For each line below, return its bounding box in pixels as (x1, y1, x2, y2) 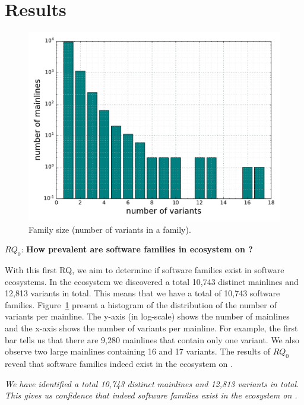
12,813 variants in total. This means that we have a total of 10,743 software (5, 287, 280, 299)
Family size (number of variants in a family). (28, 223, 191, 235)
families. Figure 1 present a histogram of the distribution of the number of (5, 298, 277, 311)
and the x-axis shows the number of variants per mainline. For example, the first (5, 322, 298, 334)
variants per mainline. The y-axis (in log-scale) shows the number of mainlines (5, 310, 290, 322)
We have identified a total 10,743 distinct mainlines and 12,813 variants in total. (5, 377, 299, 390)
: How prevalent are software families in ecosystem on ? (21, 243, 253, 255)
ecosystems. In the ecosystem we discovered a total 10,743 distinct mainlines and (5, 275, 299, 287)
